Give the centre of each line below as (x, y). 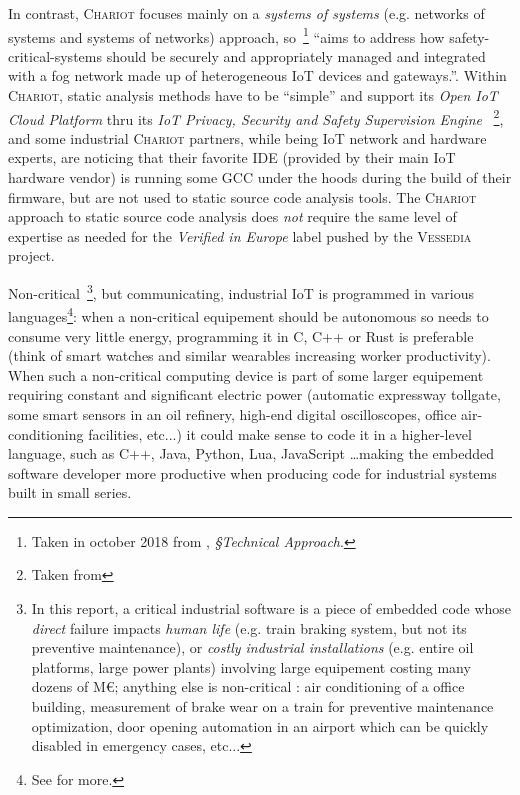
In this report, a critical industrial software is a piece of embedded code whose (271, 608)
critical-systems (55, 55)
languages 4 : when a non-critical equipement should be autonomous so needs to (248, 314)
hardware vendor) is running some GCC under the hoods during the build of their (260, 177)
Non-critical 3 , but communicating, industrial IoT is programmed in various (241, 291)
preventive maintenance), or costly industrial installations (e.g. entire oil (252, 647)
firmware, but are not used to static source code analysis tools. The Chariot (242, 196)
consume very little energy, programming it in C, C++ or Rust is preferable (241, 335)
